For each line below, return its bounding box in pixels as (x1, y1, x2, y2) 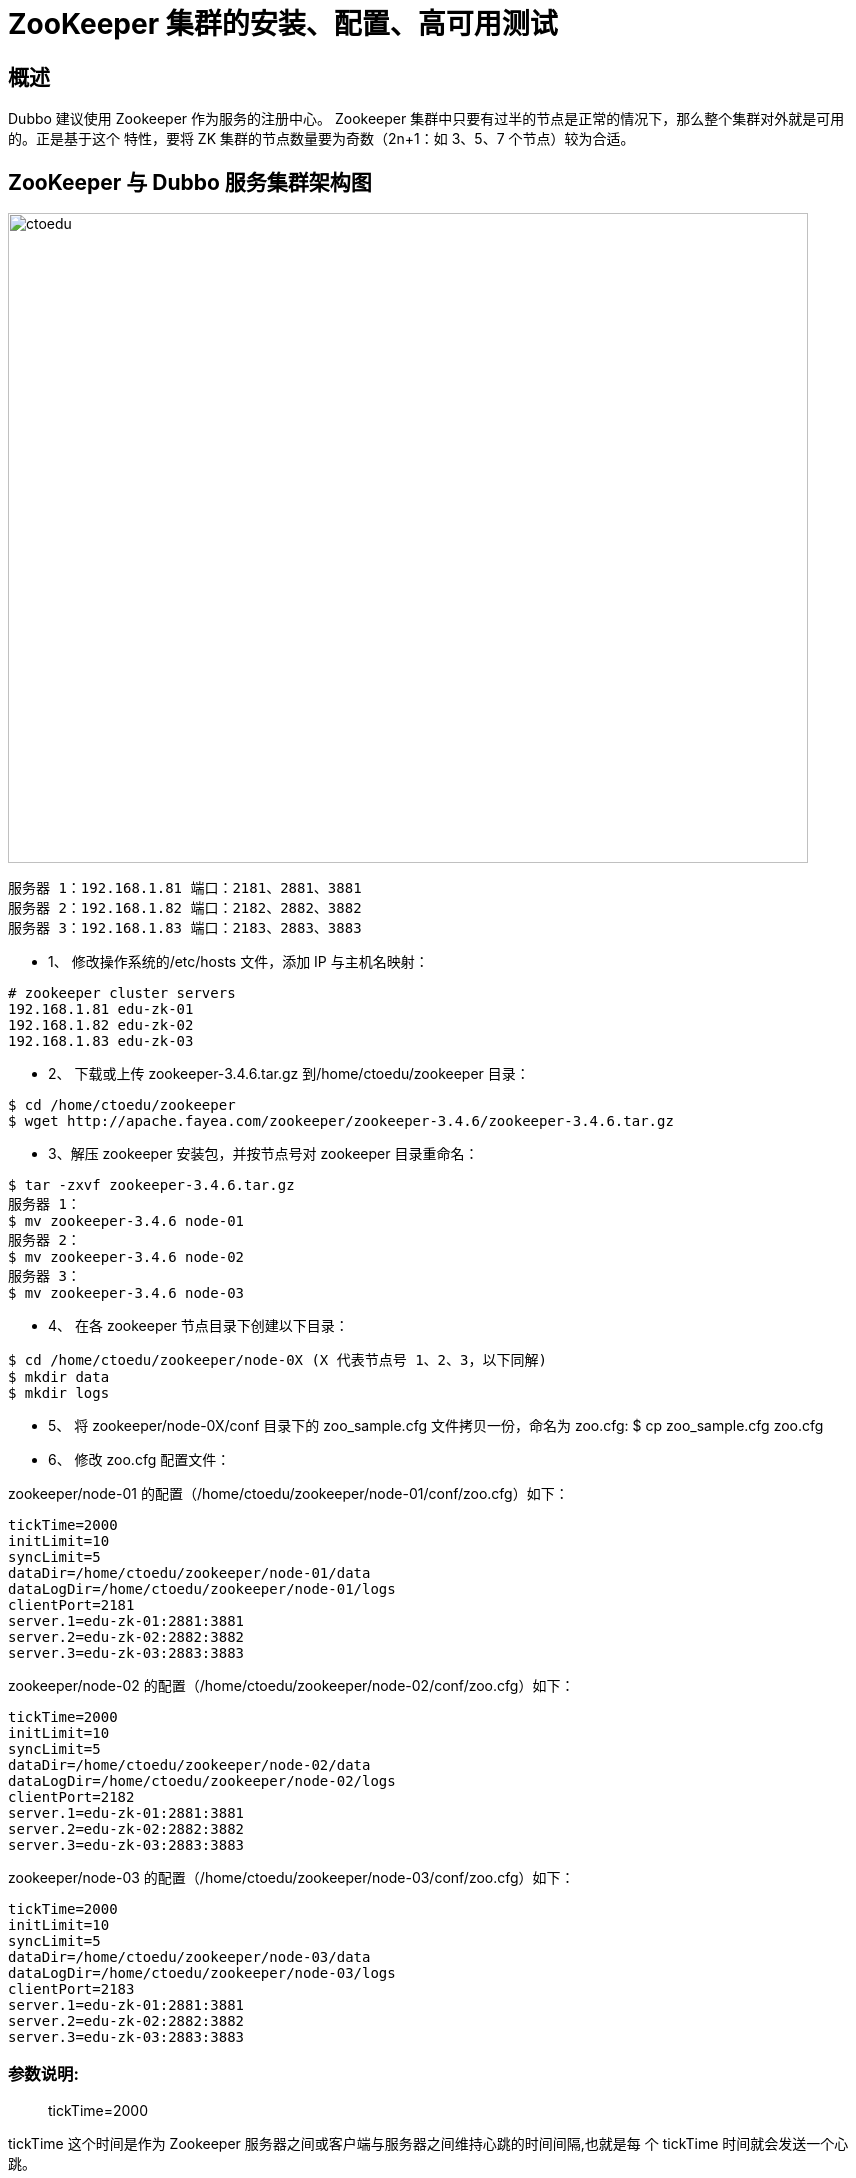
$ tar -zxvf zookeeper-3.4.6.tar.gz (8, 1177, 295, 1194)
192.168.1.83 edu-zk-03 (8, 1033, 194, 1050)
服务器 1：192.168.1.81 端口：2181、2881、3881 (8, 880, 362, 897)
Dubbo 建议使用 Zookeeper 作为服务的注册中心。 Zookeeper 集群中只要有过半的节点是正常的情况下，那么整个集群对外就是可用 (8, 110, 845, 128)
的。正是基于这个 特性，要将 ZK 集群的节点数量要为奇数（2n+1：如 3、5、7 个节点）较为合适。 (8, 130, 635, 148)
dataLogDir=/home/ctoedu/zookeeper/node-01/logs (8, 1581, 396, 1598)
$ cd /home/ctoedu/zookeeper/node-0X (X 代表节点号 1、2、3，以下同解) (8, 1352, 547, 1369)
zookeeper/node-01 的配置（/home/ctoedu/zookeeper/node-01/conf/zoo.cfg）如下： (8, 1485, 569, 1503)
